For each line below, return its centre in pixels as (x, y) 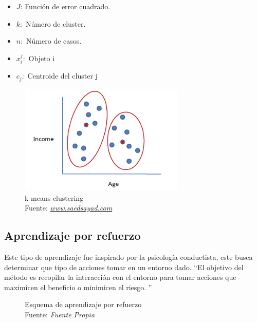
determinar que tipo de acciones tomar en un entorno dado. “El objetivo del (124, 267)
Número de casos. (54, 41)
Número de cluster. (56, 23)
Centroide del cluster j (62, 76)
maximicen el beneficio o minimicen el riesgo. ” (78, 287)
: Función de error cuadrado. (65, 6)
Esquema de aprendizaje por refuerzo (83, 304)
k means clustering (54, 197)
